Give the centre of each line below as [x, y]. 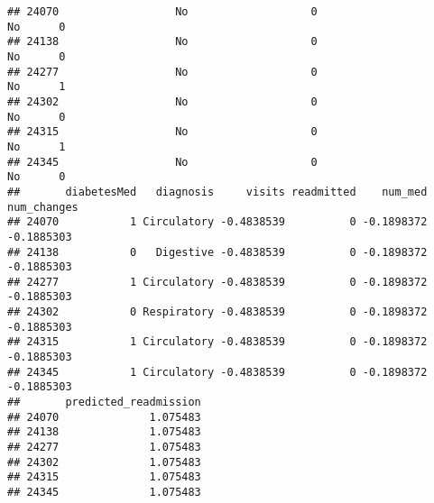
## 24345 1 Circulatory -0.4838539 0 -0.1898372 [217, 372]
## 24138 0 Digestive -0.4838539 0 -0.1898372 [217, 252]
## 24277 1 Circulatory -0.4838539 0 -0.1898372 [217, 282]
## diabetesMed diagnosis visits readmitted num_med [217, 192]
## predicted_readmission [104, 402]
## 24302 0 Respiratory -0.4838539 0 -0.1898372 [217, 312]
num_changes [43, 207]
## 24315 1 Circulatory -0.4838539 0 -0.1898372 [217, 342]
